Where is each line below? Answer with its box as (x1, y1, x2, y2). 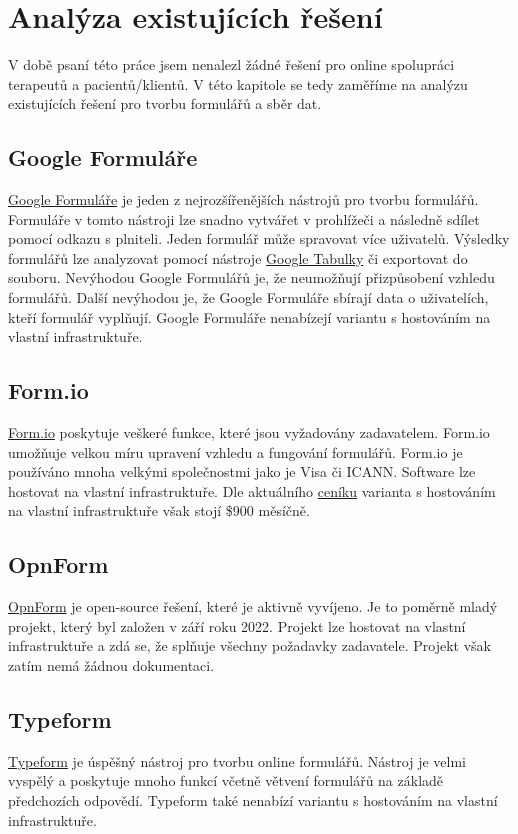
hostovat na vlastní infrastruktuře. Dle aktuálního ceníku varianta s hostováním (8, 480, 496, 501)
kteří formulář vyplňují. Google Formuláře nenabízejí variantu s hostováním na (8, 306, 491, 327)
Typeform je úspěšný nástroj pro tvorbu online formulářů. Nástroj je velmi (8, 750, 466, 771)
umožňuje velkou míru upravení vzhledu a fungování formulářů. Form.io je (8, 441, 463, 462)
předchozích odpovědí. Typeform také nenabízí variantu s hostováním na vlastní (8, 790, 498, 810)
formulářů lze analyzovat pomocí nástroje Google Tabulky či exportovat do (8, 247, 468, 268)
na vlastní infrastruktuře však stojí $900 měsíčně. (8, 500, 310, 521)
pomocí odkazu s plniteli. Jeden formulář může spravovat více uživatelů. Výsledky (8, 228, 510, 249)
